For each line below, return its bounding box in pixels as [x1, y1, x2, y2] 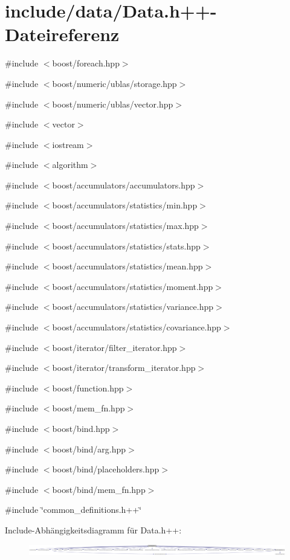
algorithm [52, 158, 88, 171]
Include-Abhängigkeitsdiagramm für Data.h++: [5, 523, 182, 536]
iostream [52, 138, 84, 150]
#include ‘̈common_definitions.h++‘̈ [5, 503, 142, 516]
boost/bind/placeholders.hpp [52, 463, 159, 475]
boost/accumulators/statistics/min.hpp [52, 199, 198, 211]
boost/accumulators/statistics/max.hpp [52, 219, 199, 232]
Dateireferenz [5, 22, 120, 47]
